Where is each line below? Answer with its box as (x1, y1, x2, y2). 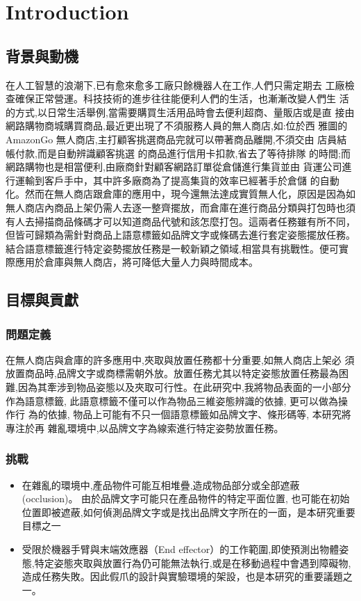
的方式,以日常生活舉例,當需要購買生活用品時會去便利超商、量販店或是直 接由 (6, 104, 355, 119)
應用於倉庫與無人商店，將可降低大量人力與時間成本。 (15, 255, 258, 269)
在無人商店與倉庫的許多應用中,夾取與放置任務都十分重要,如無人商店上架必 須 (6, 352, 355, 367)
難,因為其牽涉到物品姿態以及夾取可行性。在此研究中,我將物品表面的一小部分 (6, 380, 351, 394)
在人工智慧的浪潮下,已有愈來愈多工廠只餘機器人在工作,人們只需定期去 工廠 (6, 77, 345, 92)
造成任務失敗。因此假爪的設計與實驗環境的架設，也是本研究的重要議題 (22, 569, 343, 584)
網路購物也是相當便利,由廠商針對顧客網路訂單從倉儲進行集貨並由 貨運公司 (6, 159, 342, 174)
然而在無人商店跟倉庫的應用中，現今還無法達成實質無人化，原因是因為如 (24, 186, 355, 201)
